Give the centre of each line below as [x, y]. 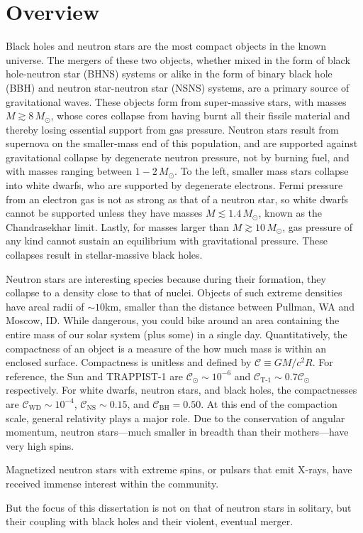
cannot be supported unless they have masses [104, 213]
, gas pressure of [317, 226]
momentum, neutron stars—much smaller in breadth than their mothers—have [177, 432]
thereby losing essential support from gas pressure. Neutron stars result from [172, 129]
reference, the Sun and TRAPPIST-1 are [94, 376]
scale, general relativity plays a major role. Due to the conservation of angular [175, 418]
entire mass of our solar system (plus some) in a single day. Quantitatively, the [177, 334]
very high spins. [40, 445]
